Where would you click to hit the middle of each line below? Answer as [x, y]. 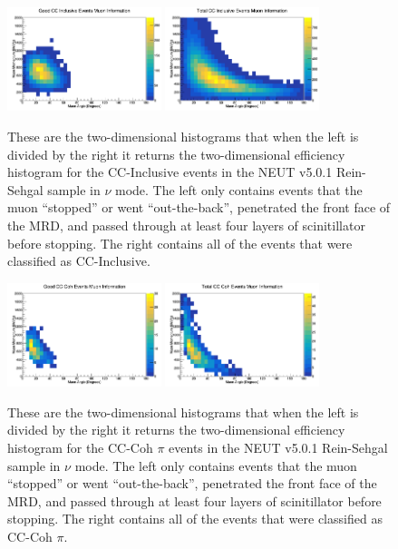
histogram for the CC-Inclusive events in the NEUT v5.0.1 [170, 172]
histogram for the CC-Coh [80, 447]
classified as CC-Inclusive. [79, 261]
